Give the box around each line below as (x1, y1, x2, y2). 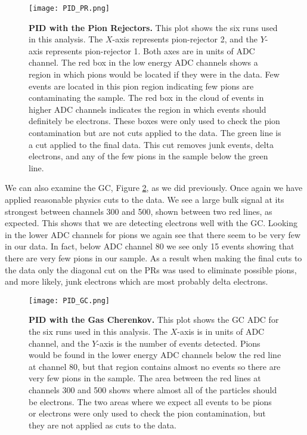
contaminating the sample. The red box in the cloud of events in (29, 91, 264, 104)
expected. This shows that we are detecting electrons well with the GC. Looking (5, 217, 298, 229)
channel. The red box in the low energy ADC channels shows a (29, 56, 258, 69)
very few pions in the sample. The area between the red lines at (29, 372, 261, 384)
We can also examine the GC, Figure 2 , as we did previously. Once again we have (5, 181, 303, 194)
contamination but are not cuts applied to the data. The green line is (29, 127, 281, 138)
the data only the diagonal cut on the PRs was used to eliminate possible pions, (5, 263, 297, 276)
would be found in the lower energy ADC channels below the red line (29, 348, 281, 361)
